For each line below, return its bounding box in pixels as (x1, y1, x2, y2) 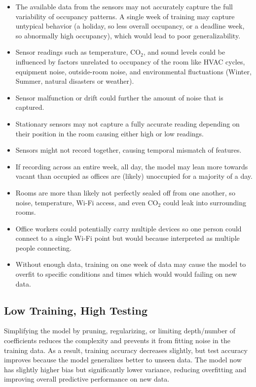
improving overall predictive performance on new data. (4, 374, 170, 384)
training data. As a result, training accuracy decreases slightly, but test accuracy (4, 345, 248, 355)
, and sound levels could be (143, 47, 225, 57)
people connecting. (15, 242, 72, 253)
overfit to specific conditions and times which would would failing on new (15, 269, 237, 279)
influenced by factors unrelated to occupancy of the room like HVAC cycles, (15, 56, 245, 66)
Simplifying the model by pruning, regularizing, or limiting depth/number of (4, 325, 235, 336)
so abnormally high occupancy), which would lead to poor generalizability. (15, 30, 241, 40)
